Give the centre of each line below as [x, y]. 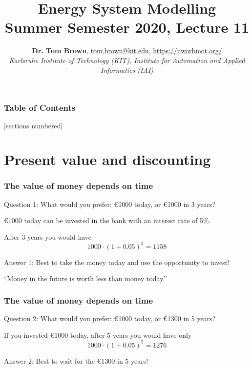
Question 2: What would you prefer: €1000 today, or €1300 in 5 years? [110, 318]
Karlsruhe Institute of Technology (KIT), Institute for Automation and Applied [127, 60]
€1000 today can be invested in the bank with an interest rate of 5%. [107, 220]
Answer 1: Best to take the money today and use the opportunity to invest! [117, 262]
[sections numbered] [33, 126]
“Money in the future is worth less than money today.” [85, 278]
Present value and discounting [107, 159]
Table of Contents [40, 108]
